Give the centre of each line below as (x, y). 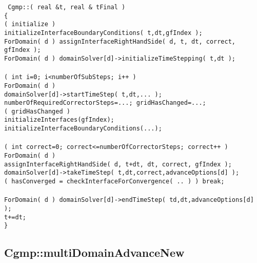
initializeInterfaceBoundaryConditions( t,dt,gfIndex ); (103, 33)
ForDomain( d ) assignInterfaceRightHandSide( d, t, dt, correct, (120, 41)
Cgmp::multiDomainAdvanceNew (94, 252)
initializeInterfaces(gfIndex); (59, 120)
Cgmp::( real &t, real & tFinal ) (67, 7)
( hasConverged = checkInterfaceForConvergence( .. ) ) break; (114, 181)
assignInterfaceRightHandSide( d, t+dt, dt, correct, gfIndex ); (118, 164)
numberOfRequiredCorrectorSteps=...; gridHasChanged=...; (105, 103)
